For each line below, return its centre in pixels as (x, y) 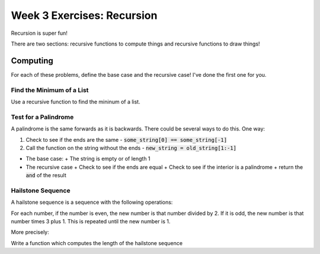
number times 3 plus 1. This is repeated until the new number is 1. (91, 221)
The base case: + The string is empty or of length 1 (88, 159)
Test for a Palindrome (42, 117)
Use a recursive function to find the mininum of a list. (76, 102)
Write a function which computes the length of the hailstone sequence (97, 243)
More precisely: (30, 232)
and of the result (46, 175)
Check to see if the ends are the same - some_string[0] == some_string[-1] (127, 139)
